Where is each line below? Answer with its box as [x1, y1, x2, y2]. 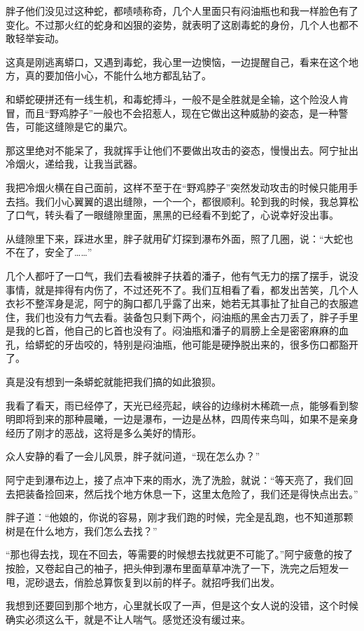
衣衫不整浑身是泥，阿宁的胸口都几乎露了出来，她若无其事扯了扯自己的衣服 [6, 296, 349, 311]
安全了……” [44, 245, 92, 259]
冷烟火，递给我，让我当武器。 [6, 156, 143, 171]
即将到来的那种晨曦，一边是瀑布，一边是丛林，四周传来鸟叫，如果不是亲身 [15, 412, 358, 426]
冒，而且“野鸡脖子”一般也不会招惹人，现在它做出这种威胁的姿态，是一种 [6, 105, 339, 120]
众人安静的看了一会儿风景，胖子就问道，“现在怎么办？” [6, 449, 260, 463]
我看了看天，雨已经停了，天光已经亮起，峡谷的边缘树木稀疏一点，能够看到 [6, 398, 349, 412]
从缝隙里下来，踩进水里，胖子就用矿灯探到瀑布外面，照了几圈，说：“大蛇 [6, 231, 344, 245]
